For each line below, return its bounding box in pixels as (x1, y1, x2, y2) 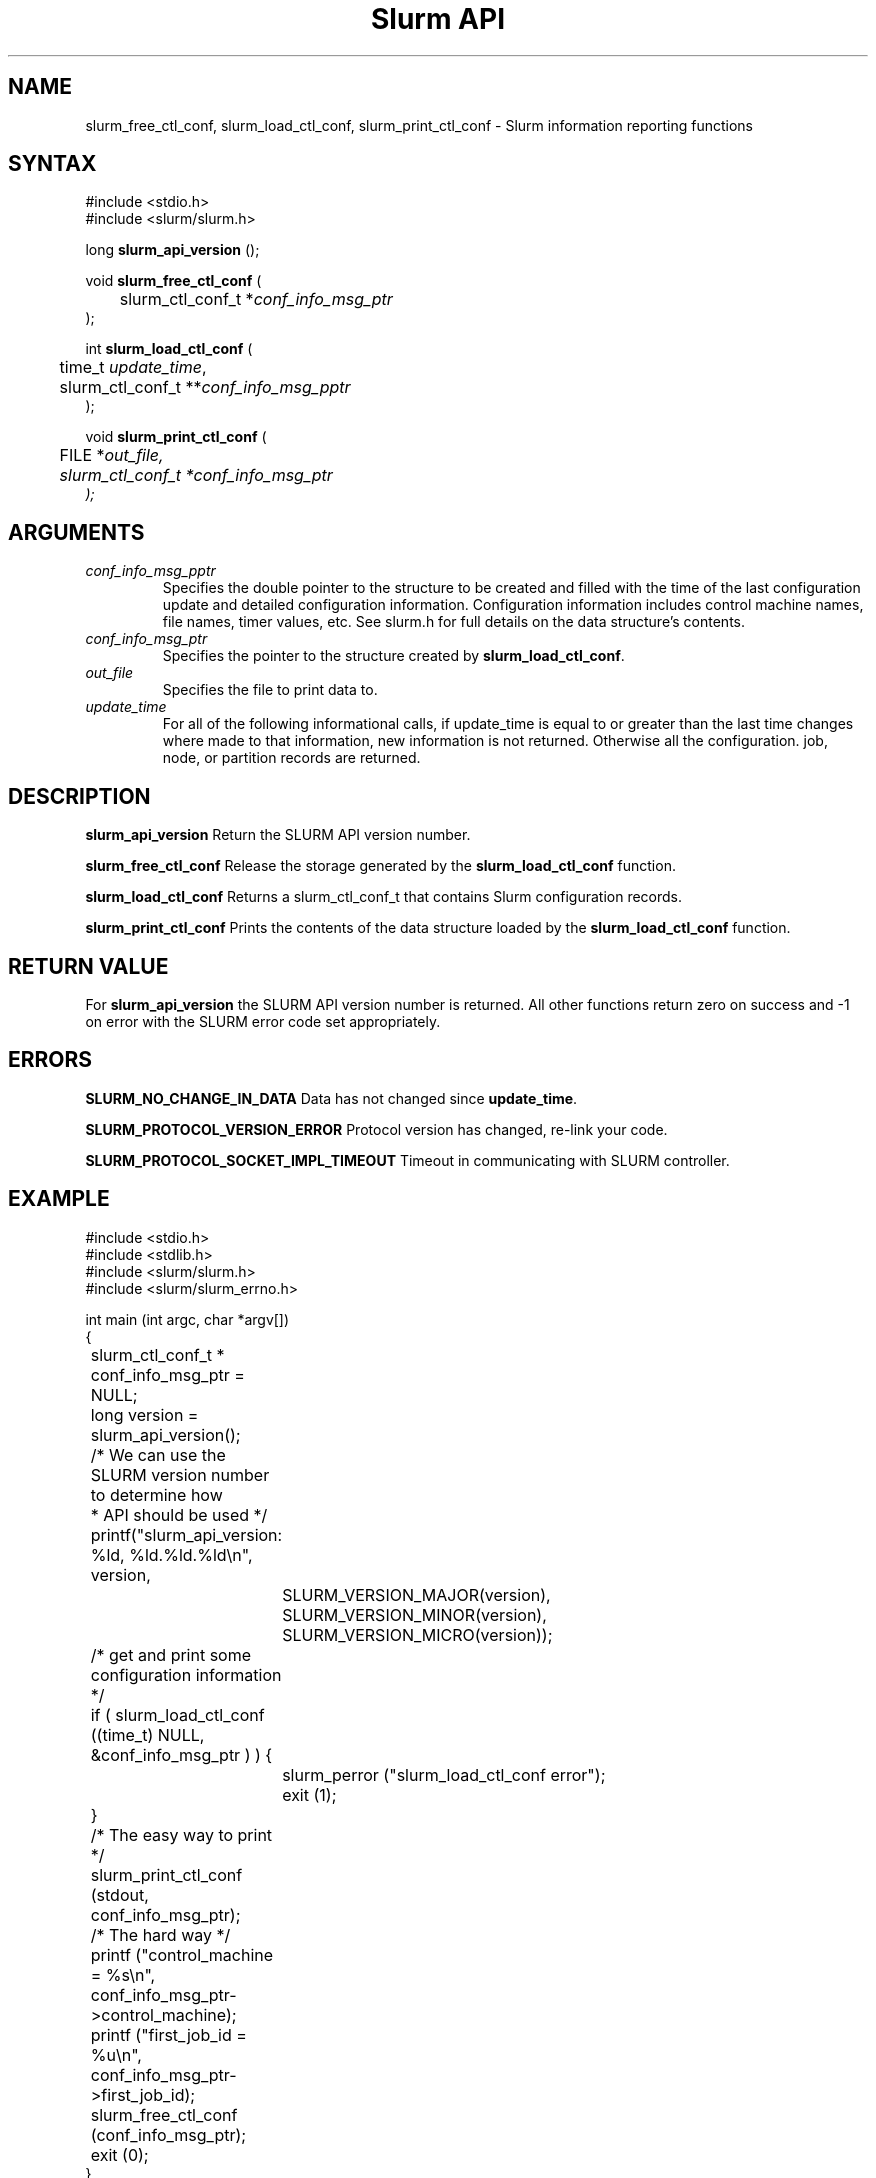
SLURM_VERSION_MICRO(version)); (282, 1624, 553, 1645)
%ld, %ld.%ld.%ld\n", (90, 1544, 253, 1565)
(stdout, (90, 1884, 149, 1905)
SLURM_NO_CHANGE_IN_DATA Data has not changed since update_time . (85, 1089, 578, 1107)
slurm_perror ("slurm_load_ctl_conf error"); (282, 1764, 606, 1785)
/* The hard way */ (90, 1924, 231, 1945)
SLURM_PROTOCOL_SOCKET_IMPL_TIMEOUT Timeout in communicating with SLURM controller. (85, 1151, 730, 1169)
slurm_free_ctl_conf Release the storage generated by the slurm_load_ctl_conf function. (85, 857, 676, 875)
